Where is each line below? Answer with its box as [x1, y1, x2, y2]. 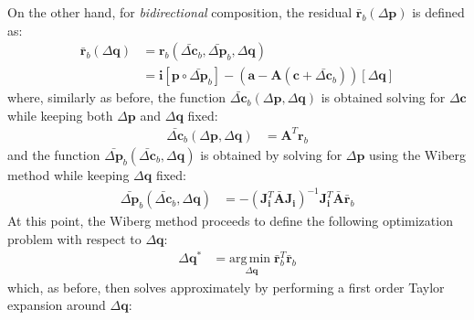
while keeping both [7, 105, 113, 124]
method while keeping [7, 165, 130, 184]
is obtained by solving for [200, 144, 342, 164]
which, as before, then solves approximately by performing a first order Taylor [7, 277, 445, 296]
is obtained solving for [321, 88, 446, 107]
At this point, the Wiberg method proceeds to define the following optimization [7, 211, 453, 230]
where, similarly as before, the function [7, 88, 226, 107]
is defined [412, 3, 465, 21]
